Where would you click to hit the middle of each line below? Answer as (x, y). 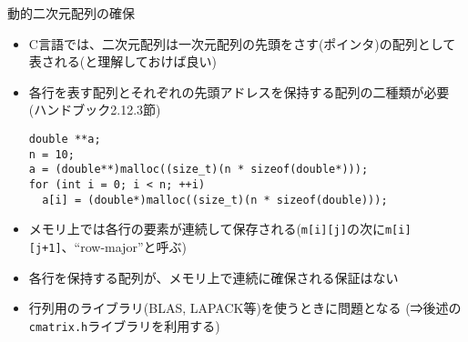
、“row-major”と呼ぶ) (124, 246)
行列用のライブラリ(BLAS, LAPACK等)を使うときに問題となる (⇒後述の (245, 308)
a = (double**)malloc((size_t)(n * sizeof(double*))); (198, 170)
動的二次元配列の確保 (71, 13)
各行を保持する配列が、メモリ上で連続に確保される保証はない (214, 277)
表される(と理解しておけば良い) (122, 61)
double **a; (65, 139)
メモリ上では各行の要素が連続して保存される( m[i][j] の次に (207, 229)
